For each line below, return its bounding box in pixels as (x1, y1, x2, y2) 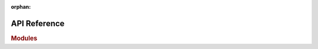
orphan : (11, 3, 31, 10)
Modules (11, 34, 38, 42)
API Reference (11, 18, 65, 29)
